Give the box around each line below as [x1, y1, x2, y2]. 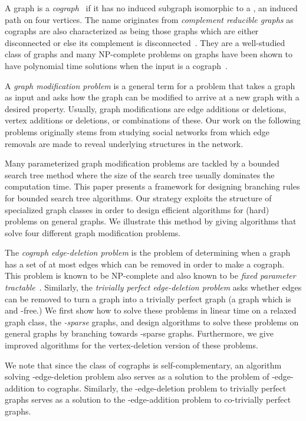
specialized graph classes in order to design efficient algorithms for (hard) [5, 203, 269, 216]
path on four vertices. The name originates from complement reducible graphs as [5, 13, 294, 25]
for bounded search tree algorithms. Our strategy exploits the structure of [5, 191, 272, 204]
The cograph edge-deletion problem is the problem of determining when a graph [5, 246, 291, 259]
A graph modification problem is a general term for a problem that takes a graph [5, 79, 295, 92]
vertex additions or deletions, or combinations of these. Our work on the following [5, 114, 301, 126]
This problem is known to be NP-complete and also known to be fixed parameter [5, 269, 296, 282]
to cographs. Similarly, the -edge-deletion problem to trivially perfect [37, 381, 287, 394]
